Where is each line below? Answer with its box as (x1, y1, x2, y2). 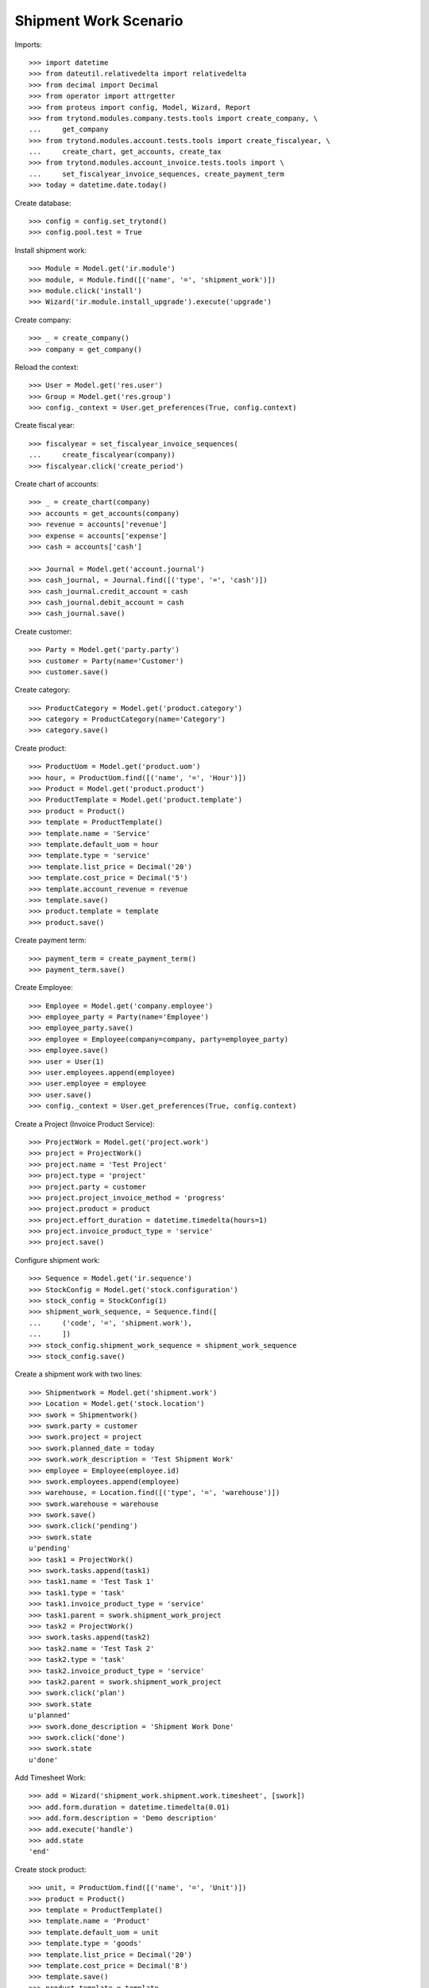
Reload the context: (14, 362, 79, 371)
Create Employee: (14, 983, 73, 992)
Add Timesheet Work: (14, 1773, 87, 1783)
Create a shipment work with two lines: (14, 1369, 142, 1379)
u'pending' (29, 1543, 71, 1553)
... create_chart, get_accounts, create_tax (29, 147, 222, 157)
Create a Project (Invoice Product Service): (14, 1119, 155, 1128)
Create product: (14, 744, 67, 753)
